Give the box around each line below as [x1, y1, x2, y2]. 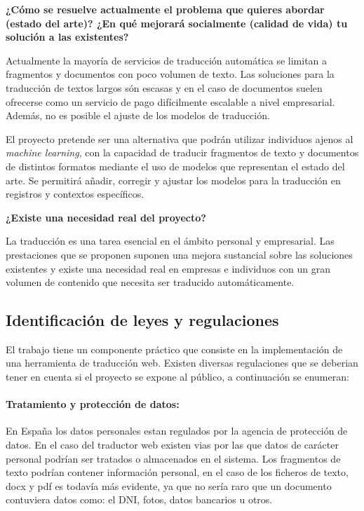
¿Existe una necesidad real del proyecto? [6, 210, 206, 224]
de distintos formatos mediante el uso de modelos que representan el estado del [6, 158, 345, 173]
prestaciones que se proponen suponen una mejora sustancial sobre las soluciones [6, 247, 353, 261]
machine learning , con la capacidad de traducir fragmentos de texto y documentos [6, 145, 359, 160]
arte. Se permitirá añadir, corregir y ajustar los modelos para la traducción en [6, 172, 341, 187]
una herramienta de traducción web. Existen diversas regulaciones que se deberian [6, 355, 358, 370]
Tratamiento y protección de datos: [6, 397, 180, 411]
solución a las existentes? [6, 29, 129, 44]
